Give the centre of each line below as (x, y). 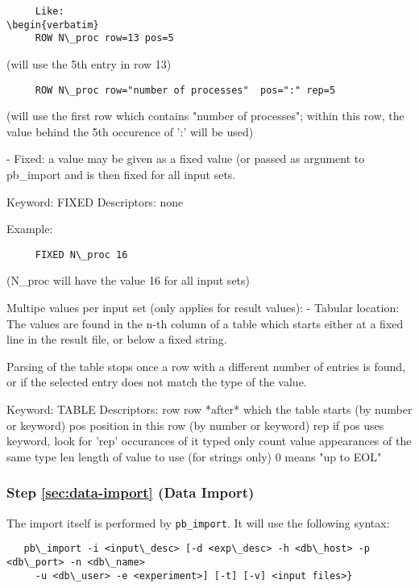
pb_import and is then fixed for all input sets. (121, 174)
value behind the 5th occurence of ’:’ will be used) (130, 131)
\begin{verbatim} (53, 25)
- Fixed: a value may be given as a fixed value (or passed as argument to (186, 158)
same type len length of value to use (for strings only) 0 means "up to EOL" (194, 456)
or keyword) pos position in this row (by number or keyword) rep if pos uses (195, 425)
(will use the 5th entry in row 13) (89, 63)
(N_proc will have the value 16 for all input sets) (129, 280)
